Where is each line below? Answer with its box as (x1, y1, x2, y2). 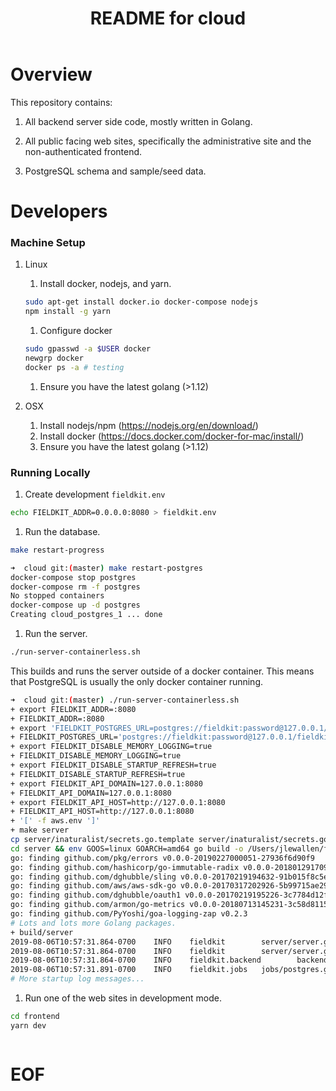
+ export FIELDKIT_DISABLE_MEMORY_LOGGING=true (10, 742, 213, 752)
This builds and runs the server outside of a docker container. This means (10, 665, 315, 677)
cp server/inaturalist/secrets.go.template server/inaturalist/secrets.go (10, 835, 329, 845)
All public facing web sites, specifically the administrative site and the (24, 135, 312, 147)
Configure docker (39, 325, 113, 337)
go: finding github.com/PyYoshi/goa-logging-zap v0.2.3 (10, 909, 248, 919)
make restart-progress (10, 545, 105, 555)
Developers (10, 200, 108, 223)
